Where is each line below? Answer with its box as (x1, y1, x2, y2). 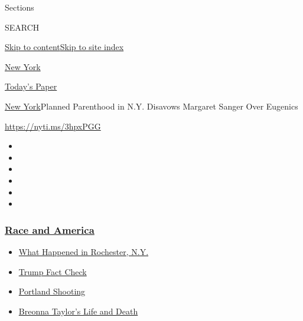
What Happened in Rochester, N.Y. (18, 245, 149, 257)
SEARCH (5, 21, 40, 33)
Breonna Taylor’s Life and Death (18, 305, 138, 317)
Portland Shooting (18, 285, 86, 297)
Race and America (5, 222, 95, 237)
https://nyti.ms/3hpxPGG (5, 120, 101, 132)
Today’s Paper (5, 80, 57, 92)
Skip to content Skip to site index (5, 41, 124, 53)
